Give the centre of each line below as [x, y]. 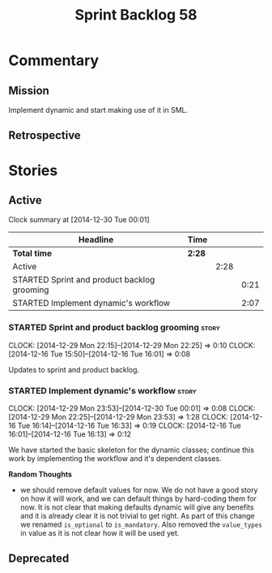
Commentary [54, 60]
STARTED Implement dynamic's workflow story [102, 390]
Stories [33, 170]
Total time [32, 253]
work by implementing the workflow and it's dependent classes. [115, 458]
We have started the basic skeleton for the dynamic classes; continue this [132, 450]
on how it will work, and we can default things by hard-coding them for [138, 498]
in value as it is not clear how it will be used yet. [100, 532]
